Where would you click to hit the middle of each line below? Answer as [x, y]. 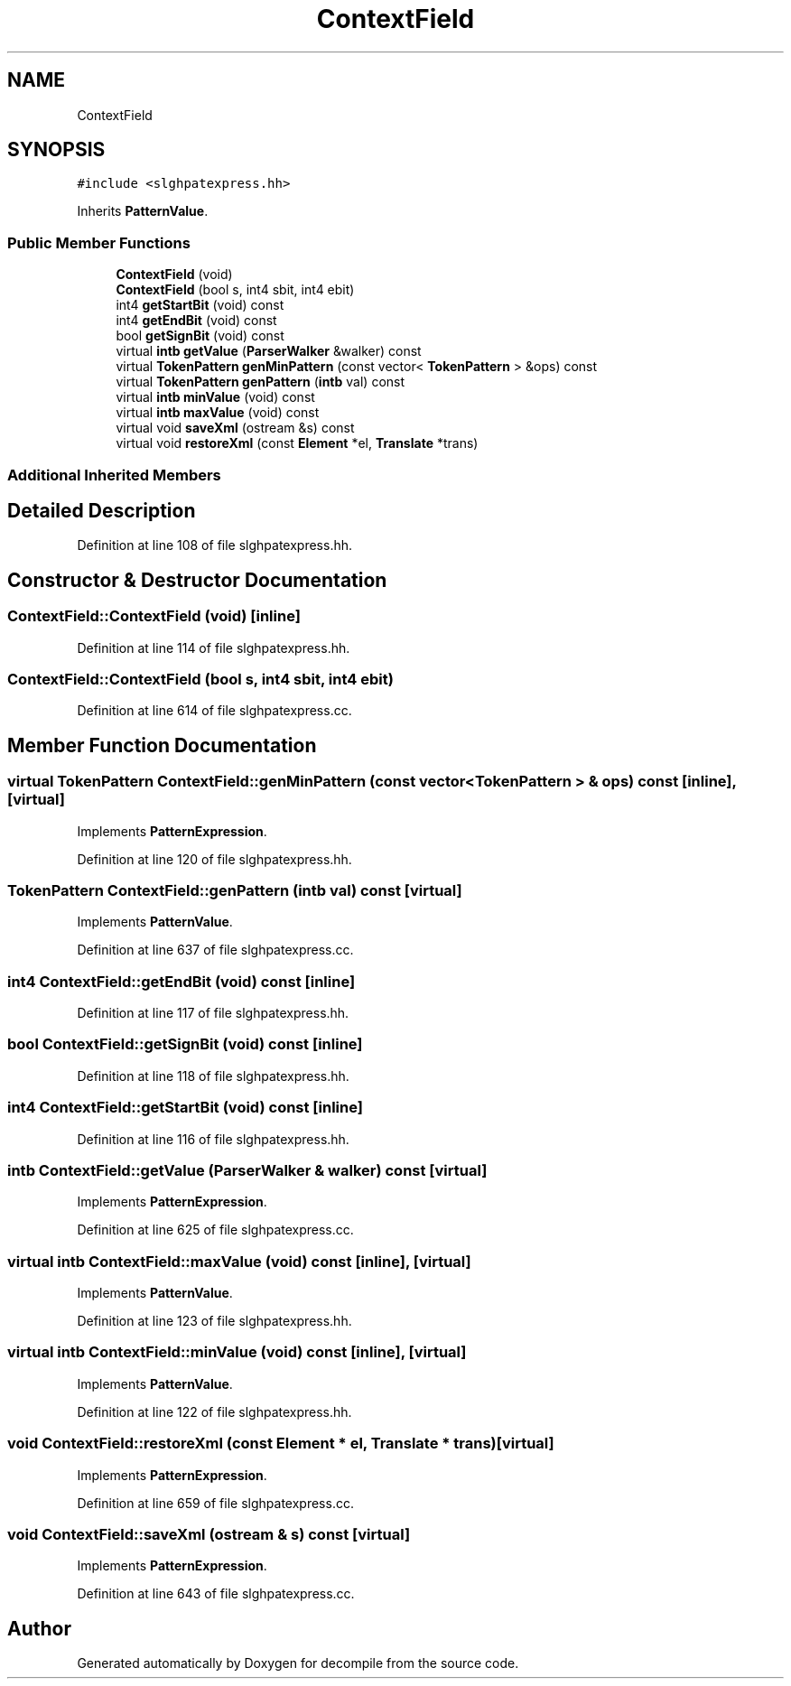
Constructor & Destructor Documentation [197, 580]
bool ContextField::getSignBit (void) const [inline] [185, 1044]
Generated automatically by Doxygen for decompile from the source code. [298, 1663]
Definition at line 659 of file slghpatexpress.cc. [215, 1503]
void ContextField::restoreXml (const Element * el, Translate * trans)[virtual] [281, 1444]
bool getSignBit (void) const [200, 336]
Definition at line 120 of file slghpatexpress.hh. [214, 859]
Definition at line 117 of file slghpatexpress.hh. [213, 1013]
